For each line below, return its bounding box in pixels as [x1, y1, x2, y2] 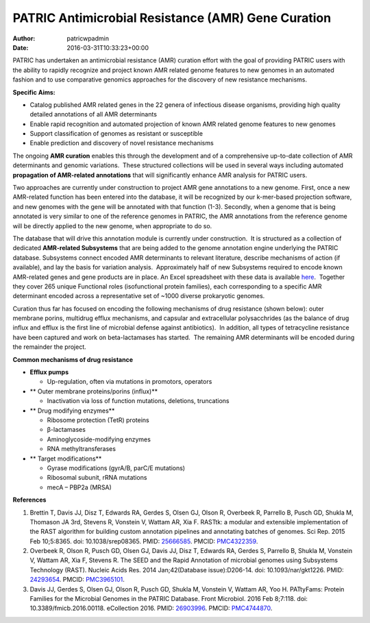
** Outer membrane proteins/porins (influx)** [29, 387, 158, 395]
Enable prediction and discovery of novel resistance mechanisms [29, 139, 214, 147]
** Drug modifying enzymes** [29, 406, 115, 415]
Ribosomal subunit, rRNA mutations [47, 474, 147, 482]
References [12, 496, 47, 504]
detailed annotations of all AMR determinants [29, 110, 158, 119]
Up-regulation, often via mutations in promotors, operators [47, 378, 212, 386]
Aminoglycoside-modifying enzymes [47, 435, 151, 443]
